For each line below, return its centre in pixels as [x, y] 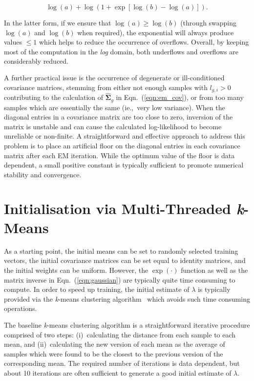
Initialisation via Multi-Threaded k [124, 208]
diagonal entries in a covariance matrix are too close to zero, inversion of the [118, 117]
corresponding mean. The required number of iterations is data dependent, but [122, 363]
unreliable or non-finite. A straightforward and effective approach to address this [125, 136]
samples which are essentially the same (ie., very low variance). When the [115, 107]
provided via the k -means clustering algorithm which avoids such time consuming [127, 298]
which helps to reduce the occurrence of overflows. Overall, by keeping [144, 42]
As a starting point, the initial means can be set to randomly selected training [121, 250]
